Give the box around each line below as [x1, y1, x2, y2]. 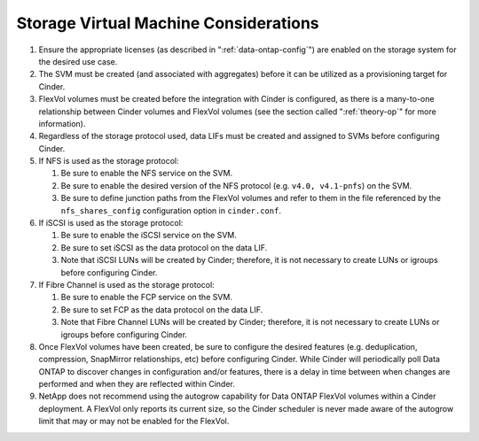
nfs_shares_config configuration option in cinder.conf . [60, 205, 281, 216]
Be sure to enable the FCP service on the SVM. [60, 292, 232, 303]
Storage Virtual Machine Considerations [16, 13, 319, 33]
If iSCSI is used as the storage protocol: [38, 218, 184, 228]
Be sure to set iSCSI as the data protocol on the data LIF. [60, 242, 268, 252]
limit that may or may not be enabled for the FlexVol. [38, 416, 230, 427]
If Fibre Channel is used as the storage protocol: [38, 279, 215, 290]
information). [38, 118, 86, 128]
